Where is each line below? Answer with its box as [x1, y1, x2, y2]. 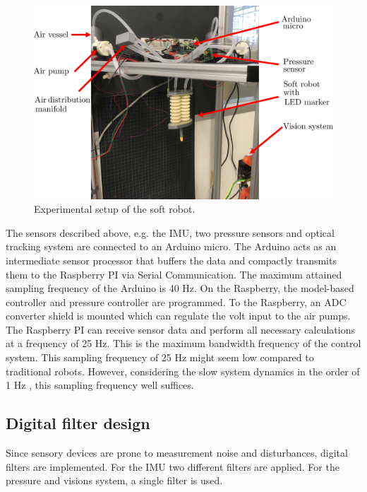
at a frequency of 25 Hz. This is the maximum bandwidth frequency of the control [6, 336, 361, 351]
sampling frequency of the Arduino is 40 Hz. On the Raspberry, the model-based [6, 281, 354, 295]
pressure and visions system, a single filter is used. [6, 473, 223, 488]
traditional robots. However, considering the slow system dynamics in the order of [6, 363, 360, 378]
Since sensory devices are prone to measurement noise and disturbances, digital [6, 445, 348, 460]
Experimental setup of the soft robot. [34, 201, 195, 216]
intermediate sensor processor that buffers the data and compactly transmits [6, 252, 337, 267]
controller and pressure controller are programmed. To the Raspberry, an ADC [6, 294, 347, 309]
